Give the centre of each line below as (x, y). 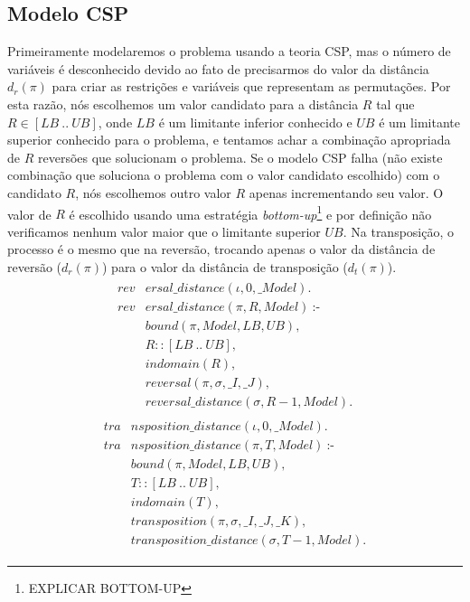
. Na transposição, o (399, 231)
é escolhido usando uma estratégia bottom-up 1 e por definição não (250, 212)
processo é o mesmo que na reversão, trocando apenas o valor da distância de (221, 249)
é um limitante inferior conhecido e (255, 122)
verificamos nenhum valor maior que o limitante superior (164, 231)
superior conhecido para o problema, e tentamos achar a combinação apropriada (229, 140)
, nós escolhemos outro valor (153, 192)
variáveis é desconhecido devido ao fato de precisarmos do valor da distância (218, 68)
